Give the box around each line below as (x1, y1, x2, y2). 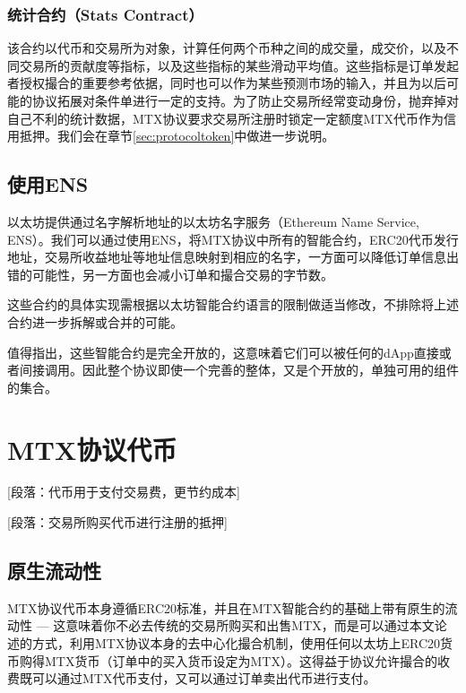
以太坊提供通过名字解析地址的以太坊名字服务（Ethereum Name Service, (7, 212, 419, 230)
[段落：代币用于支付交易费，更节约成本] (7, 482, 240, 501)
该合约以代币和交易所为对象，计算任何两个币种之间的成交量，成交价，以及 (7, 39, 446, 57)
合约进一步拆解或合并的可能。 (7, 312, 183, 331)
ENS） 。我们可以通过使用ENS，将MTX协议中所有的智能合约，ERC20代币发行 (7, 230, 459, 248)
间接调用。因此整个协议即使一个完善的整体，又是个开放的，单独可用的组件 (19, 360, 459, 379)
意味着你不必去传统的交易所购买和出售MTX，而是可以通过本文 (65, 616, 435, 635)
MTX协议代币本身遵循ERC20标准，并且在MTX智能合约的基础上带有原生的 (7, 598, 445, 617)
